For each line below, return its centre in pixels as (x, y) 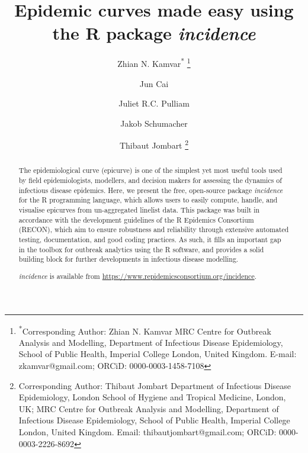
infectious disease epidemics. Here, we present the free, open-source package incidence (151, 190)
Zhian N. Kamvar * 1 (154, 62)
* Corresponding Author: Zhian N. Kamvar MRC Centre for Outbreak (145, 330)
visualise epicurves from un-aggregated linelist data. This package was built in (139, 210)
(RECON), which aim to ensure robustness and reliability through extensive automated (154, 229)
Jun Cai (154, 83)
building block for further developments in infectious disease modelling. (129, 259)
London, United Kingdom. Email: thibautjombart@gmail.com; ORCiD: (147, 431)
